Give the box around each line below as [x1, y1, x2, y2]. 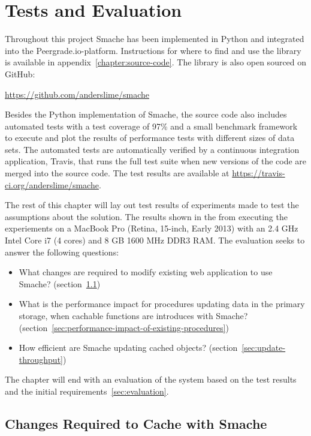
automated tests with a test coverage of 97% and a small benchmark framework [5, 119, 298, 132]
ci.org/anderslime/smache [5, 178, 99, 191]
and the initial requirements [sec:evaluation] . [5, 384, 169, 397]
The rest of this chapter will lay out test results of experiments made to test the [5, 199, 299, 211]
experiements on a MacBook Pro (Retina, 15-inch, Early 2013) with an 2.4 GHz [5, 222, 298, 234]
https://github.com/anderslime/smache [5, 88, 149, 100]
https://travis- [232, 167, 285, 179]
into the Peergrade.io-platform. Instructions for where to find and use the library [5, 44, 301, 56]
